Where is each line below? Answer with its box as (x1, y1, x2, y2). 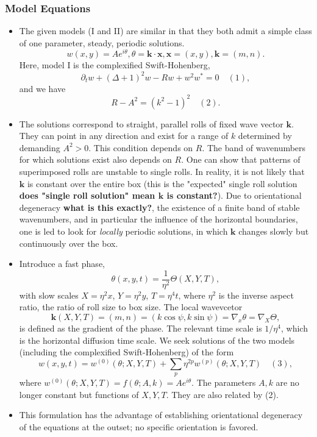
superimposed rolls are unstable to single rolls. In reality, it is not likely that (19, 165, 305, 178)
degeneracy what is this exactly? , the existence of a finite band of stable (19, 201, 300, 213)
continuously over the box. (19, 236, 118, 249)
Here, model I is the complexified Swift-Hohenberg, (19, 59, 210, 71)
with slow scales (19, 288, 79, 301)
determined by (238, 129, 292, 142)
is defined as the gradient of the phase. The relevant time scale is (19, 322, 262, 335)
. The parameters (191, 376, 256, 389)
